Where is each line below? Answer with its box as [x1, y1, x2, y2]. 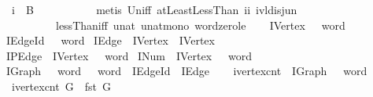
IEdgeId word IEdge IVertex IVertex [6, 32, 215, 48]
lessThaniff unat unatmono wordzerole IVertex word [55, 16, 345, 33]
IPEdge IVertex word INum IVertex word [6, 47, 253, 63]
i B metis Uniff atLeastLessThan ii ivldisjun [11, 2, 297, 17]
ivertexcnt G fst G [11, 77, 111, 94]
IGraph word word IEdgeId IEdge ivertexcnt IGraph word [6, 63, 367, 79]
